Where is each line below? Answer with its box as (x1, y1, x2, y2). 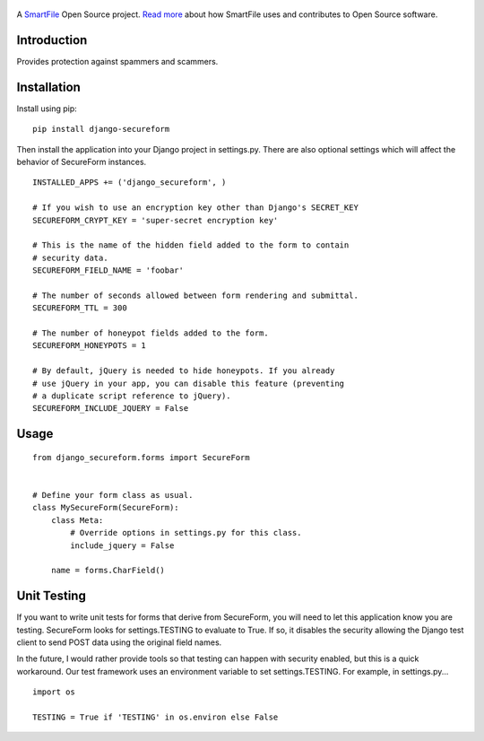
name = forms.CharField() (50, 565, 166, 576)
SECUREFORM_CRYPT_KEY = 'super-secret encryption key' (32, 215, 279, 225)
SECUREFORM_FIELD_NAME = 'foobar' (32, 266, 184, 275)
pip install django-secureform (32, 124, 170, 135)
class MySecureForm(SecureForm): (32, 502, 179, 513)
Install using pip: (16, 103, 78, 114)
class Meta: (50, 515, 104, 525)
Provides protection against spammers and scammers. (16, 56, 219, 66)
